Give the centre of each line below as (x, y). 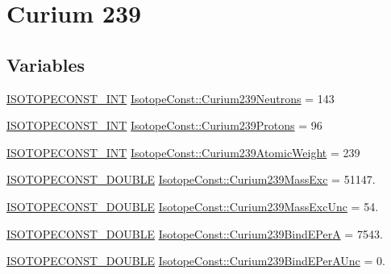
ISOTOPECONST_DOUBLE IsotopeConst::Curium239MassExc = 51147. (191, 179)
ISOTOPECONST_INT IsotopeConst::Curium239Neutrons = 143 (171, 98)
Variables (46, 64)
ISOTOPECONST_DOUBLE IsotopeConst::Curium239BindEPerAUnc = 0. (196, 261)
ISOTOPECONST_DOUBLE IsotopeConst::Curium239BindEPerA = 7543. (195, 233)
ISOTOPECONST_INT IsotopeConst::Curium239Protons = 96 (164, 125)
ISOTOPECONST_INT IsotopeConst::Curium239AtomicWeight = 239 (183, 152)
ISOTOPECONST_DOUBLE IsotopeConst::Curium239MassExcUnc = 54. (193, 206)
